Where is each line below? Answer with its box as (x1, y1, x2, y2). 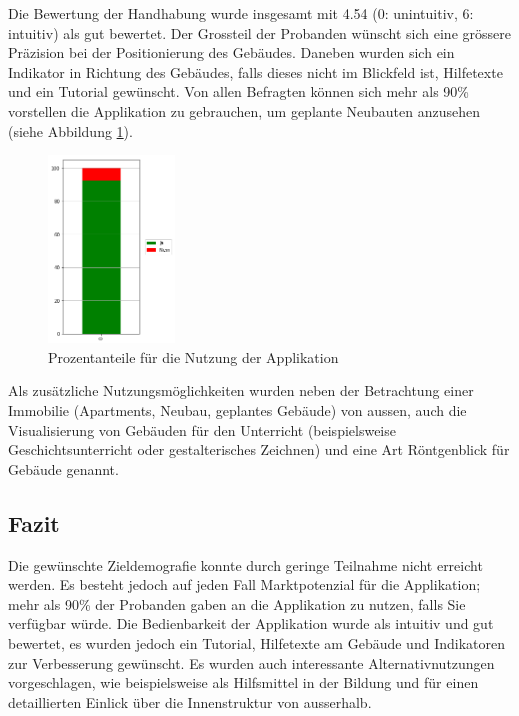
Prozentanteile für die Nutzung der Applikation (48, 346, 339, 367)
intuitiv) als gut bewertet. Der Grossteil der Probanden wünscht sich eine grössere (8, 22, 511, 43)
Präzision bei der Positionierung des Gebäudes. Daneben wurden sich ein (8, 42, 455, 63)
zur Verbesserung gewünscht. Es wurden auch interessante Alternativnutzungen (8, 652, 495, 673)
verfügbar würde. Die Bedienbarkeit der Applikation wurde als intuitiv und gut (8, 613, 494, 634)
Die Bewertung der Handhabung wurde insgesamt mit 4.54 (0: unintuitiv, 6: (8, 3, 474, 23)
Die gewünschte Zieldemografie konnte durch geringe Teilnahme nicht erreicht (8, 554, 483, 575)
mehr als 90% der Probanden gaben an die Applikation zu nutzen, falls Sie (8, 593, 466, 614)
